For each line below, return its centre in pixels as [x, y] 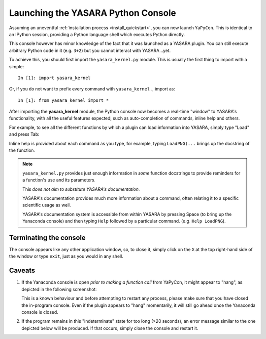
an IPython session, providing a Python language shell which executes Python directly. [97, 34]
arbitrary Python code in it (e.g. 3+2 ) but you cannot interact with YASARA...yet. [90, 50]
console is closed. [40, 312]
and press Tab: [24, 134]
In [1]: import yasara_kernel [54, 78]
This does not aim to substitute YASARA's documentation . [81, 189]
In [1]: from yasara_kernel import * [64, 100]
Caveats [22, 271]
